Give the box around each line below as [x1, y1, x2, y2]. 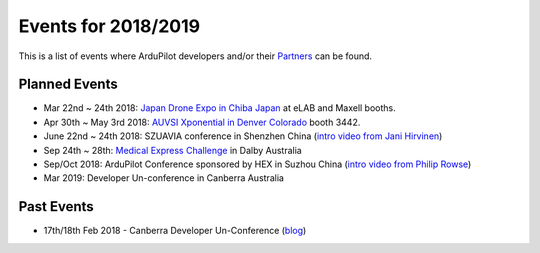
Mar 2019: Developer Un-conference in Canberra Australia [43, 172, 285, 184]
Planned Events [18, 76, 119, 93]
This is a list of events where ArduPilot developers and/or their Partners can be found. [18, 50, 373, 62]
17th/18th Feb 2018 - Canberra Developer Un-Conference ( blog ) [43, 225, 307, 237]
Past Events [18, 198, 94, 215]
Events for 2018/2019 [18, 15, 200, 37]
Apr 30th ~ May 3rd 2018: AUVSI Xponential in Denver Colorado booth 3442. [43, 116, 361, 128]
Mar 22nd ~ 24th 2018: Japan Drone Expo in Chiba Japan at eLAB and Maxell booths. [43, 102, 396, 114]
